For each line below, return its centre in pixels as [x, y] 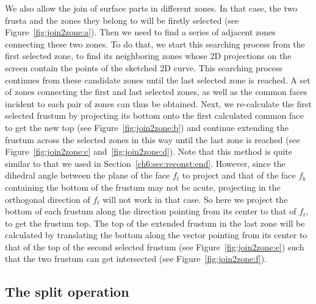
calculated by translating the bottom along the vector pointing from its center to [156, 235]
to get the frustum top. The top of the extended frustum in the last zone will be [155, 223]
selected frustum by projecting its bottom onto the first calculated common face [154, 115]
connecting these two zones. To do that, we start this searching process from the [155, 44]
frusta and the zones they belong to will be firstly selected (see [122, 20]
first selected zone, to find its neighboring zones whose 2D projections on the [148, 56]
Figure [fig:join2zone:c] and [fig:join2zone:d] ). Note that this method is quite [149, 151]
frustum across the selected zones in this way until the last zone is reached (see [153, 139]
